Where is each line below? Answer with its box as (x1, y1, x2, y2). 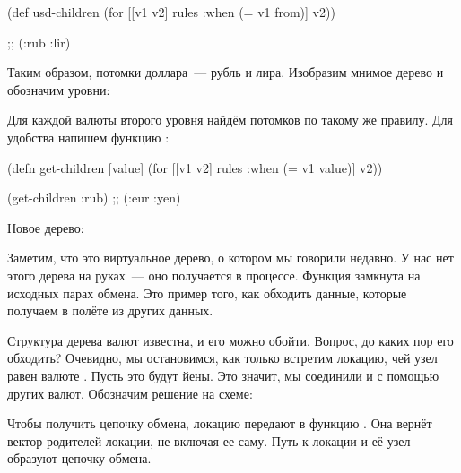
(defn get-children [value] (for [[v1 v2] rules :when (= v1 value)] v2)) (7, 158, 383, 176)
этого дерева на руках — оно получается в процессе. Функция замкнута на (7, 265, 421, 284)
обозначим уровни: (7, 80, 110, 99)
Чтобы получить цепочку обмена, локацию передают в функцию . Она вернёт (7, 414, 432, 433)
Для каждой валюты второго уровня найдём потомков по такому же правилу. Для (7, 110, 454, 129)
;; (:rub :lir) (7, 32, 71, 51)
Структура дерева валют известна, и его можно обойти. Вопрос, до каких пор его (7, 331, 454, 349)
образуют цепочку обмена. (7, 449, 152, 468)
